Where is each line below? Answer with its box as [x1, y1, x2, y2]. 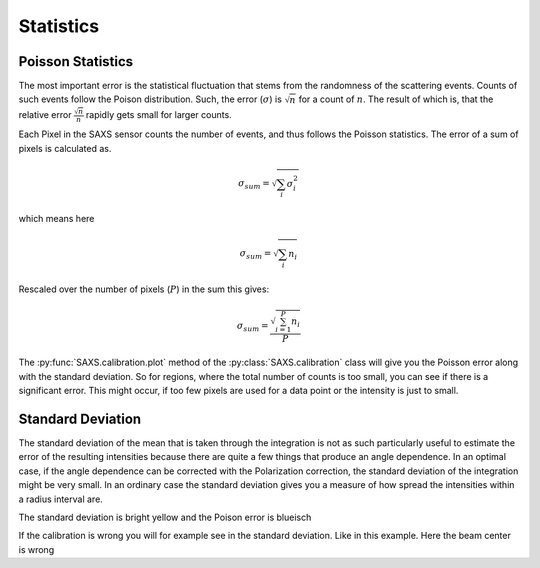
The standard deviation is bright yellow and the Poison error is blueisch [18, 511, 312, 524]
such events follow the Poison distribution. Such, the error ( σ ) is [18, 93, 282, 105]
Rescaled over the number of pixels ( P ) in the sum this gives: [18, 283, 270, 295]
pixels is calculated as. [18, 142, 112, 154]
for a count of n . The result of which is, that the [298, 93, 494, 105]
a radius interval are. [18, 493, 104, 505]
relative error [18, 108, 72, 120]
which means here [18, 213, 95, 225]
